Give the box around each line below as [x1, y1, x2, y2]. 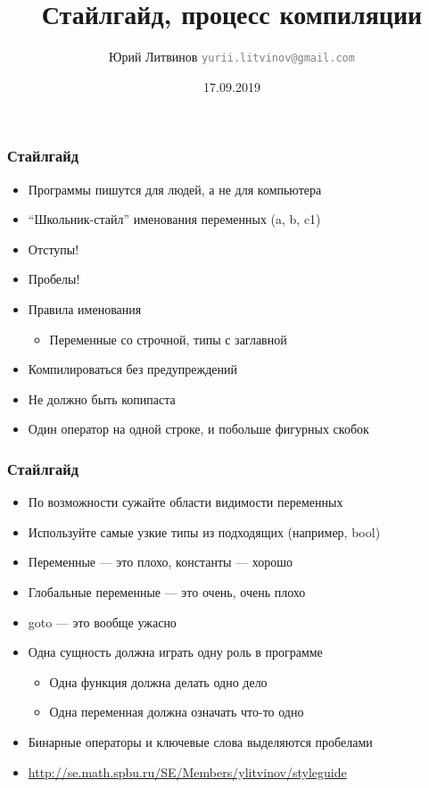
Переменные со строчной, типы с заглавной [49, 329, 287, 348]
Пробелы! [28, 270, 80, 288]
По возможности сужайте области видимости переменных [28, 493, 343, 511]
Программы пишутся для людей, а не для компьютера [28, 179, 322, 198]
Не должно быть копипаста [28, 389, 176, 408]
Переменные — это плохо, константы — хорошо [28, 552, 293, 571]
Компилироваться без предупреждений [28, 360, 237, 378]
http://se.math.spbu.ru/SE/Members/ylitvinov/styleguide [28, 762, 347, 781]
